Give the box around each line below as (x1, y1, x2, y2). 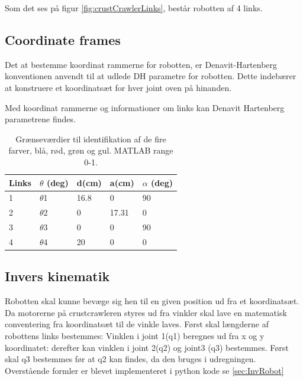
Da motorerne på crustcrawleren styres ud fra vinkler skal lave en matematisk (5, 306, 287, 318)
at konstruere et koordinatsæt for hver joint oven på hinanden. (5, 81, 232, 93)
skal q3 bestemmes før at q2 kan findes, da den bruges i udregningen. (5, 353, 256, 365)
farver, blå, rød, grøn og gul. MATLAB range (8, 144, 173, 157)
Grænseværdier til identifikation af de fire (15, 132, 166, 145)
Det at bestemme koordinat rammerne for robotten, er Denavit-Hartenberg (5, 58, 278, 70)
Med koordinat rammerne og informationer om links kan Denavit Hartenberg (5, 101, 285, 113)
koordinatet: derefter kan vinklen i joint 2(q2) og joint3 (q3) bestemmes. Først (5, 341, 289, 353)
